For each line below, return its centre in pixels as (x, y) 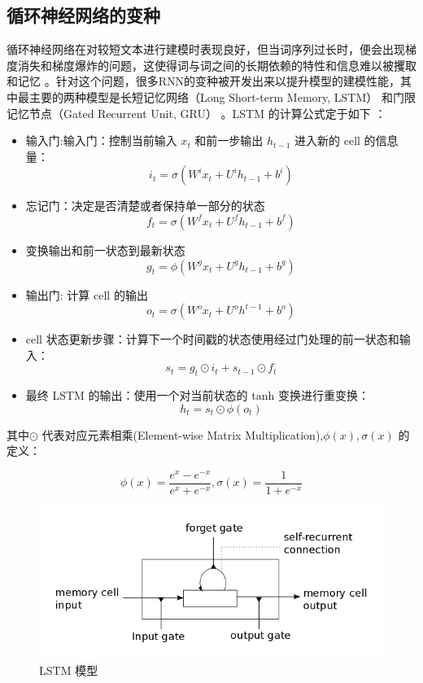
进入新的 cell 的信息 (347, 140)
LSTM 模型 (69, 670)
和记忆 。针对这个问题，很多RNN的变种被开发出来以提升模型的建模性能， (203, 81)
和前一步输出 (229, 140)
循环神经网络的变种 (83, 15)
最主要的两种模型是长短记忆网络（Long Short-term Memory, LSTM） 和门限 (216, 96)
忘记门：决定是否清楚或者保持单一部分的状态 (145, 206)
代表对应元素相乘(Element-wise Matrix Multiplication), (183, 434)
